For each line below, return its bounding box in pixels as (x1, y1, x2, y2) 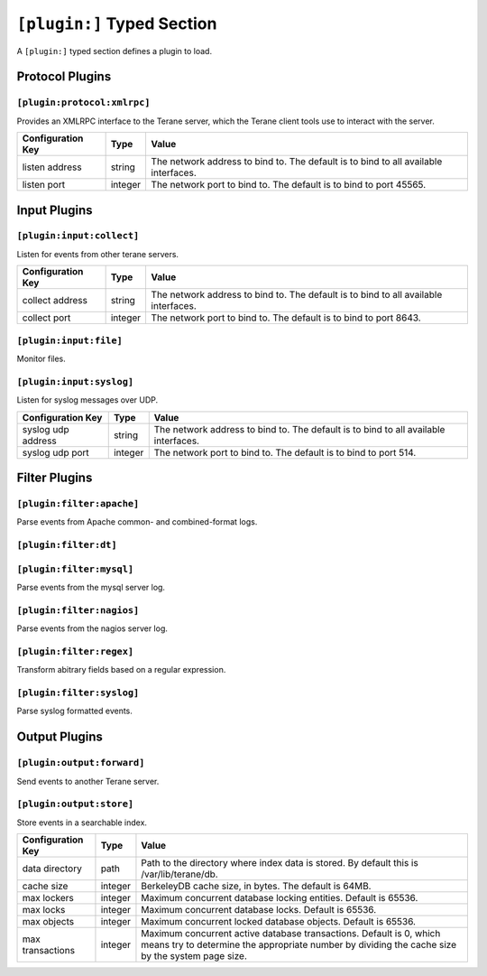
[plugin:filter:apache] (16, 497, 140, 509)
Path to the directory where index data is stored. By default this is (141, 857, 418, 869)
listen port (22, 179, 66, 191)
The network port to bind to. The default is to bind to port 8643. (151, 311, 421, 324)
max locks (22, 904, 66, 916)
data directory (22, 862, 83, 875)
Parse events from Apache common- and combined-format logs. (16, 516, 258, 527)
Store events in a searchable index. (16, 817, 148, 828)
